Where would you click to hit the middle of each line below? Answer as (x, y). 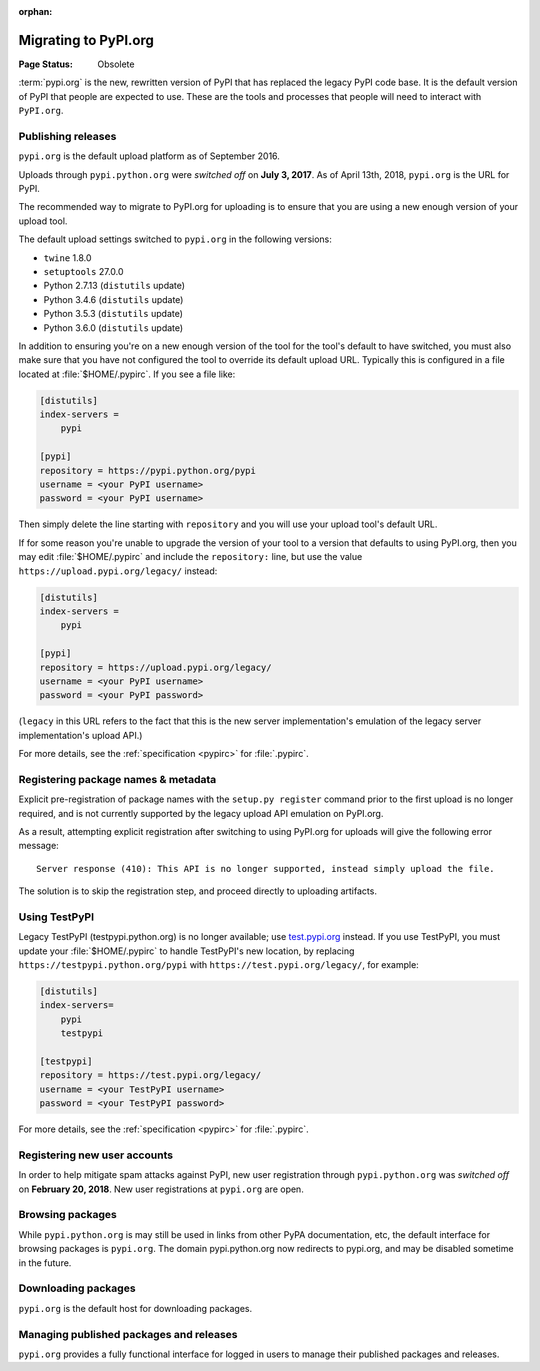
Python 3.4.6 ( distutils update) (113, 299)
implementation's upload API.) (80, 735)
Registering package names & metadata (117, 779)
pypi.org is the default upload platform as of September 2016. (149, 156)
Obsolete (116, 64)
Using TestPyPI (56, 917)
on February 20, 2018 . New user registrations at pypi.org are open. (161, 1189)
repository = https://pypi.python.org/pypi (148, 470)
